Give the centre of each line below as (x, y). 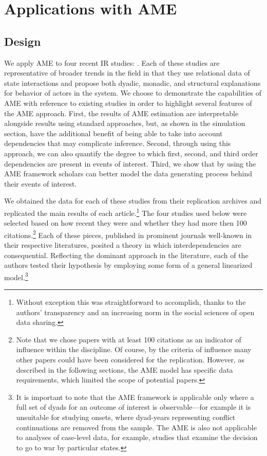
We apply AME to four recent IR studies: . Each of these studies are (112, 62)
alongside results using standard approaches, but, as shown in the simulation (125, 123)
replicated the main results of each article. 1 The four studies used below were (126, 212)
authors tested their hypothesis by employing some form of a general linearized (128, 265)
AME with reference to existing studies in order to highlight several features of (128, 103)
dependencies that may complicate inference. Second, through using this (118, 143)
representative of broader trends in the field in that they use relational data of (127, 73)
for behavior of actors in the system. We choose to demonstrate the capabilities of (133, 93)
